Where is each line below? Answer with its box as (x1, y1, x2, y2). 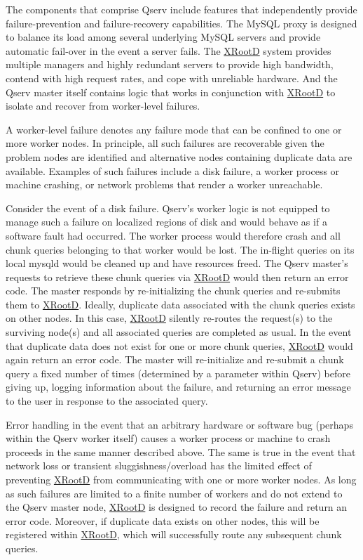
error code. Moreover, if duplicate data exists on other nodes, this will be (6, 513, 320, 528)
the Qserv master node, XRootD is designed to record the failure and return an (6, 500, 348, 514)
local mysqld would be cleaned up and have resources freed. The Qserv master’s (6, 256, 348, 271)
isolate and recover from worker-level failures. (6, 98, 200, 113)
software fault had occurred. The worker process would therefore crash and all (6, 228, 341, 242)
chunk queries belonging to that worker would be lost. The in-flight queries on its (6, 242, 355, 256)
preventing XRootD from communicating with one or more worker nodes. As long (6, 472, 357, 486)
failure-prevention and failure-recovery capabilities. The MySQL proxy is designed (6, 15, 357, 30)
